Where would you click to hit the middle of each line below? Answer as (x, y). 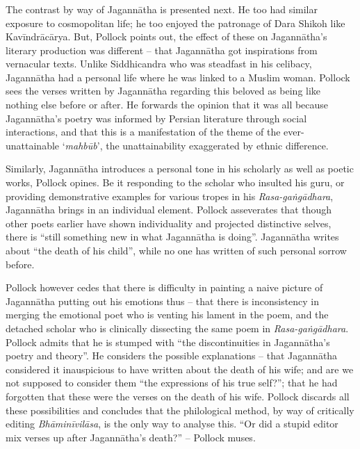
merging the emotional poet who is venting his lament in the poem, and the (167, 315)
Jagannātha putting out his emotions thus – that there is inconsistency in (163, 301)
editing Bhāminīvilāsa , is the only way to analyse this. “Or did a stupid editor (172, 424)
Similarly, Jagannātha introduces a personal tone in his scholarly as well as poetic (180, 169)
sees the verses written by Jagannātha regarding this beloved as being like (163, 91)
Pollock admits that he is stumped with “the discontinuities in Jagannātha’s (168, 342)
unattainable (33, 145)
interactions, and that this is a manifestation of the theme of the (143, 132)
